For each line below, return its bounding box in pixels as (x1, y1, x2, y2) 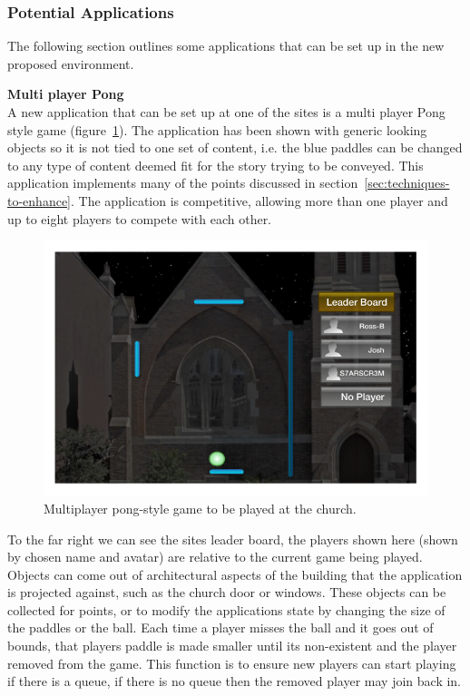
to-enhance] (7, 191, 71, 210)
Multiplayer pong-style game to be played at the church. (44, 498, 357, 517)
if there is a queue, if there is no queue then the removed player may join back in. (7, 671, 462, 691)
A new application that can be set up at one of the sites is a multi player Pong (7, 103, 446, 121)
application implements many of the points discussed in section (7, 173, 358, 192)
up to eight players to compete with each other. (7, 209, 272, 228)
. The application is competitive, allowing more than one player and (71, 191, 448, 210)
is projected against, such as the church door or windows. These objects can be (7, 583, 446, 602)
